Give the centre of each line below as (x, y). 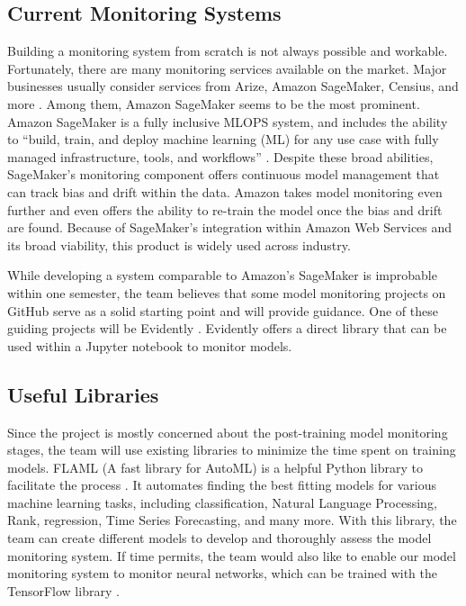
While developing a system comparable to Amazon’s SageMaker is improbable (222, 275)
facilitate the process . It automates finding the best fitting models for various (222, 485)
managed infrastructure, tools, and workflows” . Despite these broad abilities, (220, 156)
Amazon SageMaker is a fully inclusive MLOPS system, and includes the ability (228, 121)
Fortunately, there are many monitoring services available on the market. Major (227, 68)
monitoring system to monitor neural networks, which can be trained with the (222, 573)
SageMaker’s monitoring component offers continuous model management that (224, 174)
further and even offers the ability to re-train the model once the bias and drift (225, 209)
